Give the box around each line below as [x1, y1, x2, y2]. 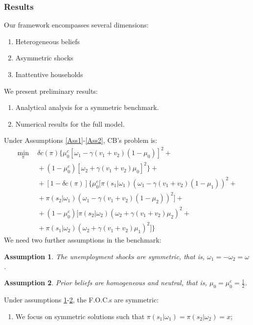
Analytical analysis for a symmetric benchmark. [15, 102, 159, 112]
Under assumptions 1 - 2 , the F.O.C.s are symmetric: [4, 294, 159, 304]
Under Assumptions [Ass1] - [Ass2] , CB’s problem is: [4, 135, 158, 145]
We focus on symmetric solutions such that [15, 311, 145, 321]
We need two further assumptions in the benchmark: [4, 235, 161, 245]
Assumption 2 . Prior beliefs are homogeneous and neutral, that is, [4, 277, 207, 288]
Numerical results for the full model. [15, 118, 125, 129]
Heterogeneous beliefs [15, 36, 80, 46]
